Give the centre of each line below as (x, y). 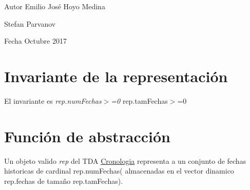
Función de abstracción (87, 136)
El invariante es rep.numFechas (53, 100)
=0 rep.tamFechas (139, 100)
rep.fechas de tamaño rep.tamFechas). (64, 180)
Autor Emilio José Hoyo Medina (55, 6)
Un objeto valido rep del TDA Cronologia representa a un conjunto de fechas (125, 160)
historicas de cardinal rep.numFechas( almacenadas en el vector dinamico (119, 171)
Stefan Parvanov (30, 23)
